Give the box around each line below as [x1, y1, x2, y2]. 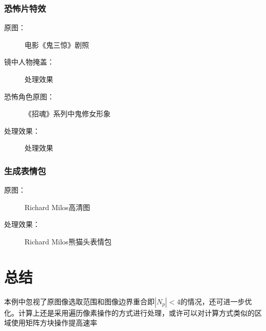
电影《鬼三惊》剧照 [25, 39, 89, 50]
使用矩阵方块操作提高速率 [11, 317, 97, 328]
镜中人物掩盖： [4, 56, 54, 67]
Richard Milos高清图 [25, 201, 90, 212]
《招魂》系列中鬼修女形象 [25, 108, 110, 119]
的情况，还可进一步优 [180, 296, 252, 306]
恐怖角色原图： [4, 91, 54, 101]
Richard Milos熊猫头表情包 [25, 236, 112, 246]
